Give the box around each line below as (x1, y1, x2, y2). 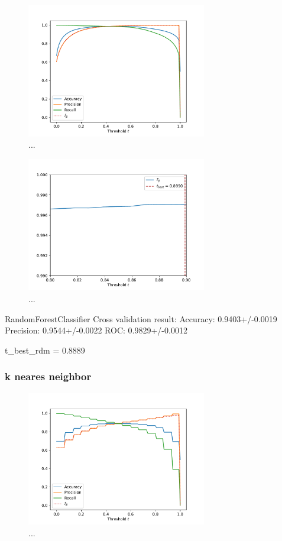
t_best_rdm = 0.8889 (5, 344, 85, 356)
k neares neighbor (5, 369, 92, 384)
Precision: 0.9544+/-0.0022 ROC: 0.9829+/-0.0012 (5, 324, 187, 336)
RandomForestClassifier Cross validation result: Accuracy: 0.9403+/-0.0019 (5, 312, 277, 325)
